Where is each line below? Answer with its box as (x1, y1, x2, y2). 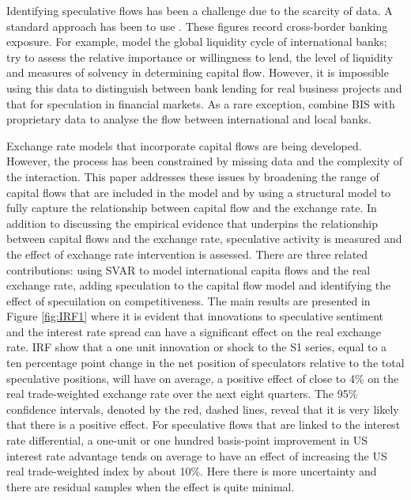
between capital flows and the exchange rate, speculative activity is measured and (6, 230, 402, 247)
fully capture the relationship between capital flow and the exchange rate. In (6, 199, 377, 216)
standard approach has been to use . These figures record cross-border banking (6, 17, 388, 34)
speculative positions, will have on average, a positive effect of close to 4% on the (6, 369, 399, 386)
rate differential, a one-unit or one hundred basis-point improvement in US (6, 432, 368, 449)
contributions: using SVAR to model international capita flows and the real (6, 261, 371, 278)
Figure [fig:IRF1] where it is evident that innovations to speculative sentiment (6, 308, 383, 324)
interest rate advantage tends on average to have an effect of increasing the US (6, 447, 387, 464)
